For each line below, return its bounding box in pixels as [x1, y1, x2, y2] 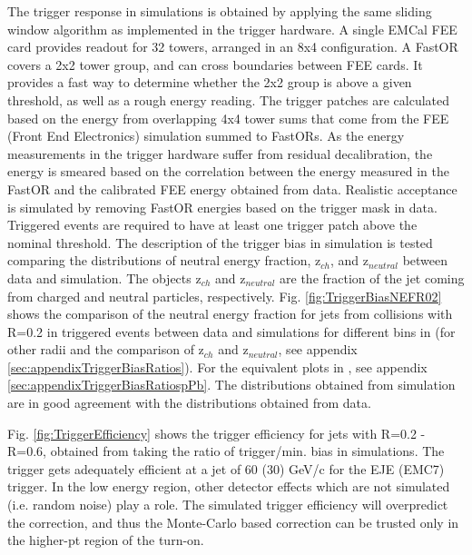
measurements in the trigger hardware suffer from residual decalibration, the [7, 144, 433, 163]
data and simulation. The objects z [7, 268, 202, 287]
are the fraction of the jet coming [280, 268, 465, 287]
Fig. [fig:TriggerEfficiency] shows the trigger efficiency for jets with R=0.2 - [7, 423, 426, 442]
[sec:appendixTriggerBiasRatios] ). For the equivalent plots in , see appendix [7, 357, 428, 376]
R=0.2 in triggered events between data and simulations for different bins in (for [7, 322, 456, 341]
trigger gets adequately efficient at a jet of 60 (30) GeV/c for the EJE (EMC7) [7, 459, 445, 478]
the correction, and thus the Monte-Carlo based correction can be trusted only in [7, 512, 459, 531]
